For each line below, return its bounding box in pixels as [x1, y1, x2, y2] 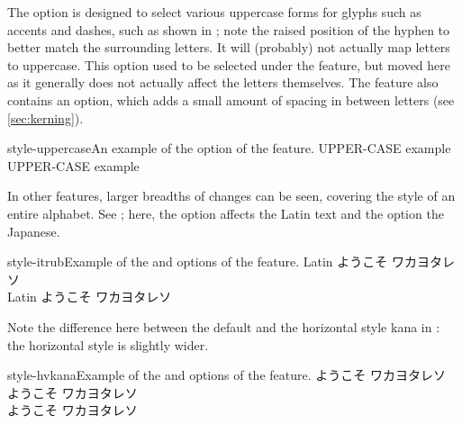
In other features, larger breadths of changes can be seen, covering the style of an [7, 186, 456, 205]
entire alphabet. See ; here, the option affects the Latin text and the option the [7, 203, 444, 222]
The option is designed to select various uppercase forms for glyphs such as [7, 3, 421, 21]
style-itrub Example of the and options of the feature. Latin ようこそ [7, 252, 388, 271]
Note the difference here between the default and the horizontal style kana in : [7, 317, 440, 336]
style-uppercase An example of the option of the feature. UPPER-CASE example [7, 139, 451, 158]
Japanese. [7, 221, 60, 240]
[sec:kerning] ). [7, 108, 84, 127]
